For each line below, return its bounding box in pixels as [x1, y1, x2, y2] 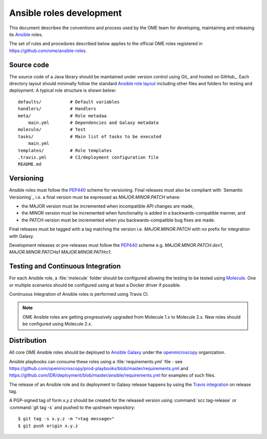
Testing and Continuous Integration [9, 262, 121, 271]
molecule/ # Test [18, 127, 86, 132]
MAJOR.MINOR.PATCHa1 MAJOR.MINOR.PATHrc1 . [9, 249, 112, 255]
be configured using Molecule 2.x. [22, 321, 92, 327]
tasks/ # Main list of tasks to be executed [18, 134, 162, 139]
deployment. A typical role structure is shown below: [9, 87, 116, 94]
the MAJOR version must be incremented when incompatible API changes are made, [21, 203, 194, 209]
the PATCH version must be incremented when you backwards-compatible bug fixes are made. [21, 217, 215, 223]
